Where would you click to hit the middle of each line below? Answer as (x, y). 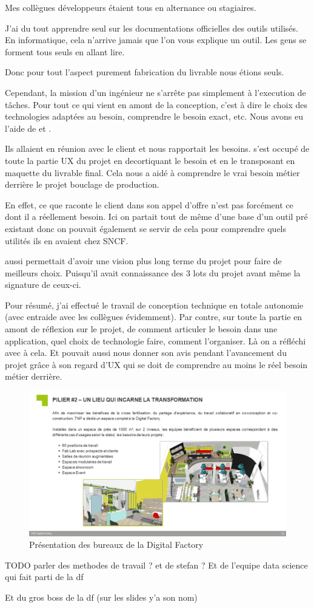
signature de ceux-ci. (43, 285)
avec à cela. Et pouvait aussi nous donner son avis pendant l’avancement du (146, 353)
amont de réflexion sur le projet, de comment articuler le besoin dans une (141, 329)
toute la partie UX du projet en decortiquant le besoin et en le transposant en (150, 160)
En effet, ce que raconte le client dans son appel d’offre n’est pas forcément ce (149, 204)
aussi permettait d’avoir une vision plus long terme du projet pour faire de (143, 261)
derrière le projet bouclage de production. (82, 184)
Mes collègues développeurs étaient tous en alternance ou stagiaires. (131, 7)
